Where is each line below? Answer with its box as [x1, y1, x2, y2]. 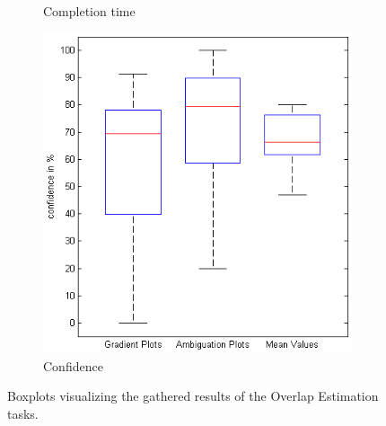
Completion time [43, 2, 136, 20]
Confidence [43, 356, 103, 375]
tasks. [7, 404, 39, 422]
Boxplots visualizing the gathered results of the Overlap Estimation [7, 386, 379, 405]
